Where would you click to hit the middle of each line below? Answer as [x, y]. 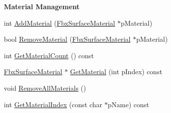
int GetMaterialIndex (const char [53, 104]
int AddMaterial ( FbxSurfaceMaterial [60, 23]
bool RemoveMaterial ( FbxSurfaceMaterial [67, 39]
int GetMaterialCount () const [49, 55]
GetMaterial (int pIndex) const [116, 72]
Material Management [42, 6]
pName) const [128, 104]
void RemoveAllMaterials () [45, 88]
